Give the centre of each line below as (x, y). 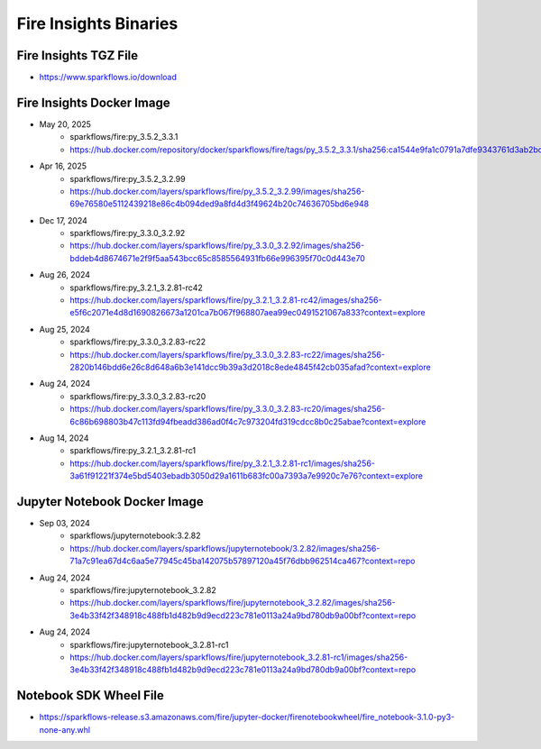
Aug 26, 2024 (64, 275)
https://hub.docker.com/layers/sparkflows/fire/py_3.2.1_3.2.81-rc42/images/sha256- (226, 300)
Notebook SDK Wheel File (90, 695)
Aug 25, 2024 (64, 329)
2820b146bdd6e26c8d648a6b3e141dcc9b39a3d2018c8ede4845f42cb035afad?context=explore (251, 367)
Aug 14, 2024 (64, 438)
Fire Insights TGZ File (78, 55)
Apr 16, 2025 (63, 166)
